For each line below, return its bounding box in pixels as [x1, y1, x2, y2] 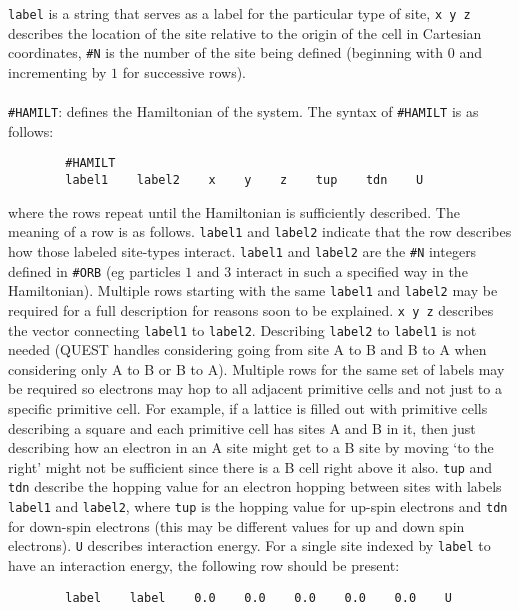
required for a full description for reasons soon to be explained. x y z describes [8, 299, 494, 320]
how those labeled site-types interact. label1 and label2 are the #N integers [8, 240, 477, 261]
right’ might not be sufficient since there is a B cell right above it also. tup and [8, 456, 493, 477]
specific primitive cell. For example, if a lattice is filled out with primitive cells [8, 397, 488, 418]
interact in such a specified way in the [235, 260, 468, 281]
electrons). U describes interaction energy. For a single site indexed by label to [8, 535, 491, 556]
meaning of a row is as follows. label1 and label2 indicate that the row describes [8, 221, 512, 242]
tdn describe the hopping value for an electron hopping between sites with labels [8, 476, 502, 497]
